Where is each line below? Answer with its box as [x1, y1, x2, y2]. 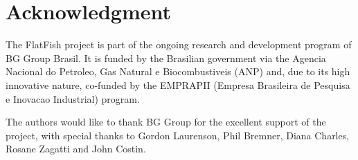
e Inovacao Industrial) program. [6, 91, 140, 106]
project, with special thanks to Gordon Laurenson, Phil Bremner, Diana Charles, [6, 128, 350, 142]
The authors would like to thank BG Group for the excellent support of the [6, 114, 326, 129]
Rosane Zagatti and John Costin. [6, 141, 146, 156]
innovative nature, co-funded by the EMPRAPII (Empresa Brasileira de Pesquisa [6, 77, 350, 92]
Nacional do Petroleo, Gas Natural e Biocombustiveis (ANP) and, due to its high [6, 64, 350, 79]
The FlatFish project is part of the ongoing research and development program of [6, 37, 352, 52]
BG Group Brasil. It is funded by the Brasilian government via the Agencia [6, 50, 326, 65]
